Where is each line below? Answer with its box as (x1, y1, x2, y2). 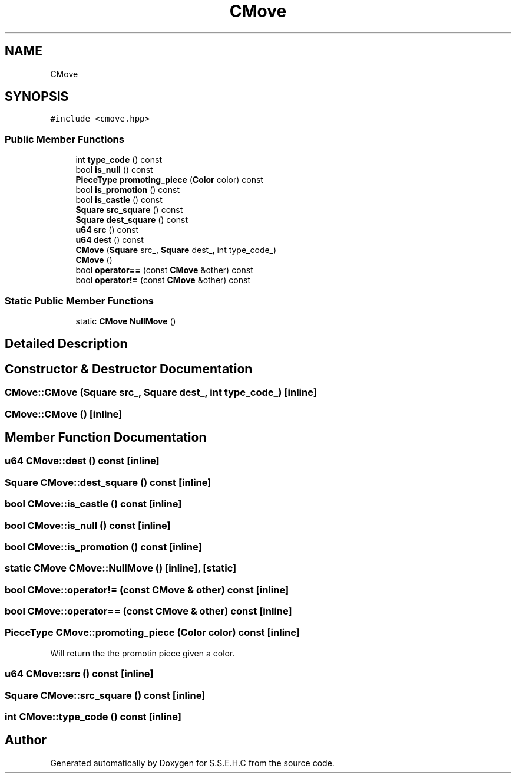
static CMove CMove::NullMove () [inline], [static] (5, 562, 237, 575)
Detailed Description (5, 336, 128, 352)
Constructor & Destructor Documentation (5, 361, 253, 376)
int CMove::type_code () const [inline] (5, 710, 182, 723)
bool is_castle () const (75, 195, 163, 205)
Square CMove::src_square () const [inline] (5, 689, 206, 701)
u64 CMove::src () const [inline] (5, 668, 154, 680)
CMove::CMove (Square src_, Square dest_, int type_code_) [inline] (5, 386, 317, 399)
